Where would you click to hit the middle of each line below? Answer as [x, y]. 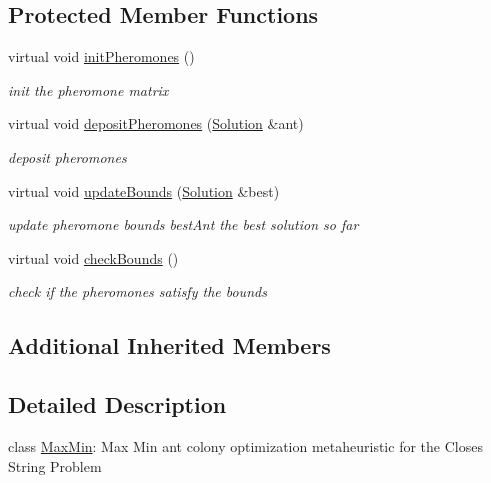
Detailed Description [117, 404]
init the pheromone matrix [88, 89]
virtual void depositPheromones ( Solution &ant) [156, 123]
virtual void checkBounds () [93, 257]
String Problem [55, 465]
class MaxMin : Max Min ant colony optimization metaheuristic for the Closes [245, 445]
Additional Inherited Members [169, 345]
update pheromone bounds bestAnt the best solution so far [183, 224]
